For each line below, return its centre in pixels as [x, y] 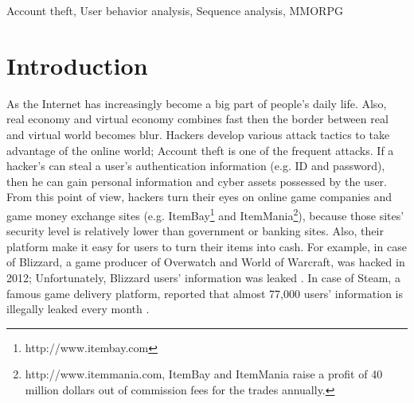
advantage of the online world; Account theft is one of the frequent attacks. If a [200, 150]
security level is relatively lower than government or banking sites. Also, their [195, 231]
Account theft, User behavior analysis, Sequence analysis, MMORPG [175, 10]
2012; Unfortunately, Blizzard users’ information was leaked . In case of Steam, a [203, 277]
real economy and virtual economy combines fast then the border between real [197, 119]
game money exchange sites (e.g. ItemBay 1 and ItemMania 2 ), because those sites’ [205, 214]
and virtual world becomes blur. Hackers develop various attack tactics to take [198, 134]
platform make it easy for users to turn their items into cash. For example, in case [207, 246]
